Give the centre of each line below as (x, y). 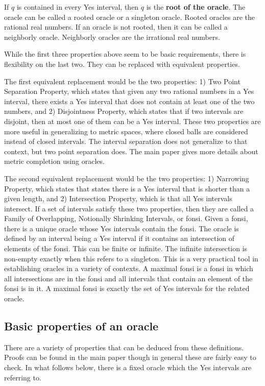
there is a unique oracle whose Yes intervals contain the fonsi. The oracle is (122, 228)
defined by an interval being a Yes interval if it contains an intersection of (119, 238)
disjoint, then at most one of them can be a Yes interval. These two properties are (132, 121)
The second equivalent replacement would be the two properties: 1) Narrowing (127, 178)
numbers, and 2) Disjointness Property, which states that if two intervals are (124, 111)
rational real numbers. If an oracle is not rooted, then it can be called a (116, 27)
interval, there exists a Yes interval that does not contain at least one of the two (129, 101)
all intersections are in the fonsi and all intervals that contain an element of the (128, 278)
